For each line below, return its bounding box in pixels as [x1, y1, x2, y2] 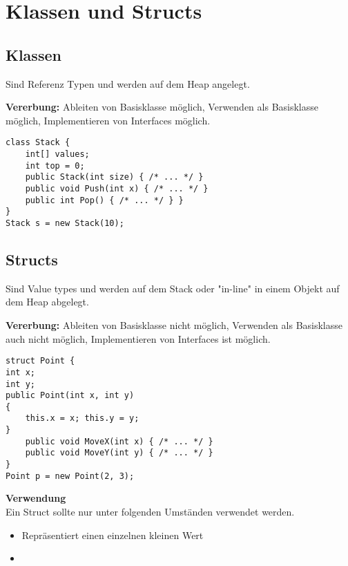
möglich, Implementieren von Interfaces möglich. [6, 113, 211, 127]
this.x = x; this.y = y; [25, 413, 139, 424]
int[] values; [25, 149, 90, 160]
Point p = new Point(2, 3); [6, 471, 135, 481]
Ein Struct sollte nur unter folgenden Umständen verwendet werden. [6, 504, 295, 518]
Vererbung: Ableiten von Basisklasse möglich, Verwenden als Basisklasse [6, 100, 318, 114]
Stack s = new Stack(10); [6, 218, 124, 228]
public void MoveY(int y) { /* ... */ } [25, 448, 213, 458]
